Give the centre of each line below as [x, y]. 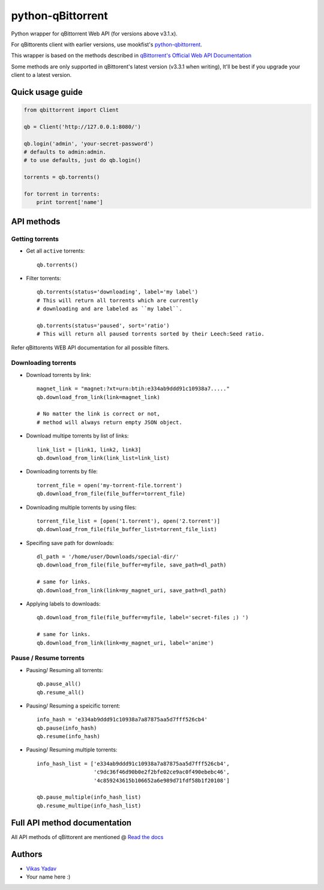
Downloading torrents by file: [62, 472]
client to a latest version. [41, 75]
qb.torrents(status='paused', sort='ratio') [103, 325]
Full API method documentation [71, 822]
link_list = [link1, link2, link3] [89, 450]
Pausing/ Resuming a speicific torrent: [73, 706]
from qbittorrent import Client [71, 110]
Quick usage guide [47, 92]
